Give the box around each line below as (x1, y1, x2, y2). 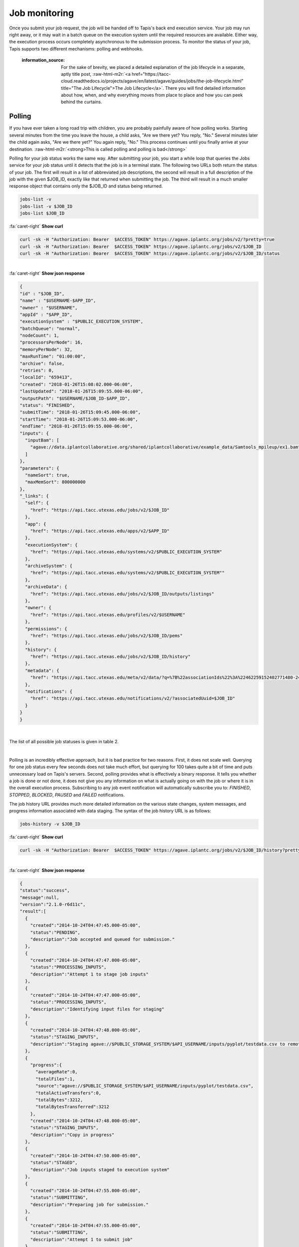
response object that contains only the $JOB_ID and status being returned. (9, 183, 163, 189)
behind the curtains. (61, 99, 102, 105)
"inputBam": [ (25, 437, 60, 443)
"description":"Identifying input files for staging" (30, 1006, 164, 1012)
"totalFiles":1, (35, 1076, 75, 1082)
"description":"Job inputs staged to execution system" (30, 1167, 170, 1172)
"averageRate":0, (35, 1069, 78, 1075)
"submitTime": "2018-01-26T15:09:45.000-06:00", (19, 410, 141, 415)
